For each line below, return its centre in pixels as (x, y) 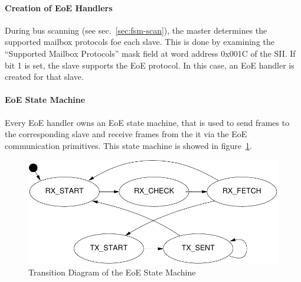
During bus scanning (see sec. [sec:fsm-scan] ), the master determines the (136, 30)
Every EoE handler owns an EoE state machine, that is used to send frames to (147, 122)
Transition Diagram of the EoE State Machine (112, 272)
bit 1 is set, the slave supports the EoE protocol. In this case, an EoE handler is (150, 65)
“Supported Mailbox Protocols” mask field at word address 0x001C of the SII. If (150, 53)
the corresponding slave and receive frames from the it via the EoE (126, 134)
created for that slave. (44, 77)
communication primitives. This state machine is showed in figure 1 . (128, 145)
